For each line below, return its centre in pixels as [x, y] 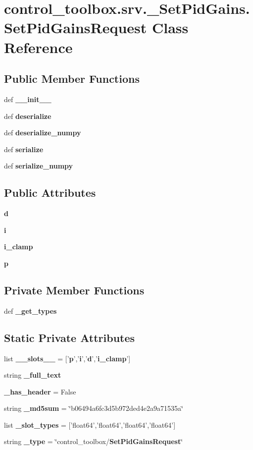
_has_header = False [40, 391]
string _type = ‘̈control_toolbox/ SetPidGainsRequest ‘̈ [94, 441]
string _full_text [33, 375]
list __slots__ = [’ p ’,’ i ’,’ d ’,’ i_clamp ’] [67, 358]
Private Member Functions [74, 290]
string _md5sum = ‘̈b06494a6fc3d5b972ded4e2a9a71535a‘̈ [94, 408]
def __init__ [28, 99]
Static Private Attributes [70, 337]
